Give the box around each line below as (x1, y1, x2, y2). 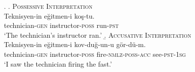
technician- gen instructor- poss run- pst (4, 20, 119, 30)
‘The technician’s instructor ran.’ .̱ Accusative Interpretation (4, 29, 192, 40)
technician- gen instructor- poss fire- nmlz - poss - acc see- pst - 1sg (4, 48, 186, 59)
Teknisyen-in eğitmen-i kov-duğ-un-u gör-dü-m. (4, 39, 146, 49)
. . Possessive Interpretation (4, 1, 93, 11)
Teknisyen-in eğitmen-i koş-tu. (4, 10, 95, 21)
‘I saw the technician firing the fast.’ (4, 58, 112, 69)
